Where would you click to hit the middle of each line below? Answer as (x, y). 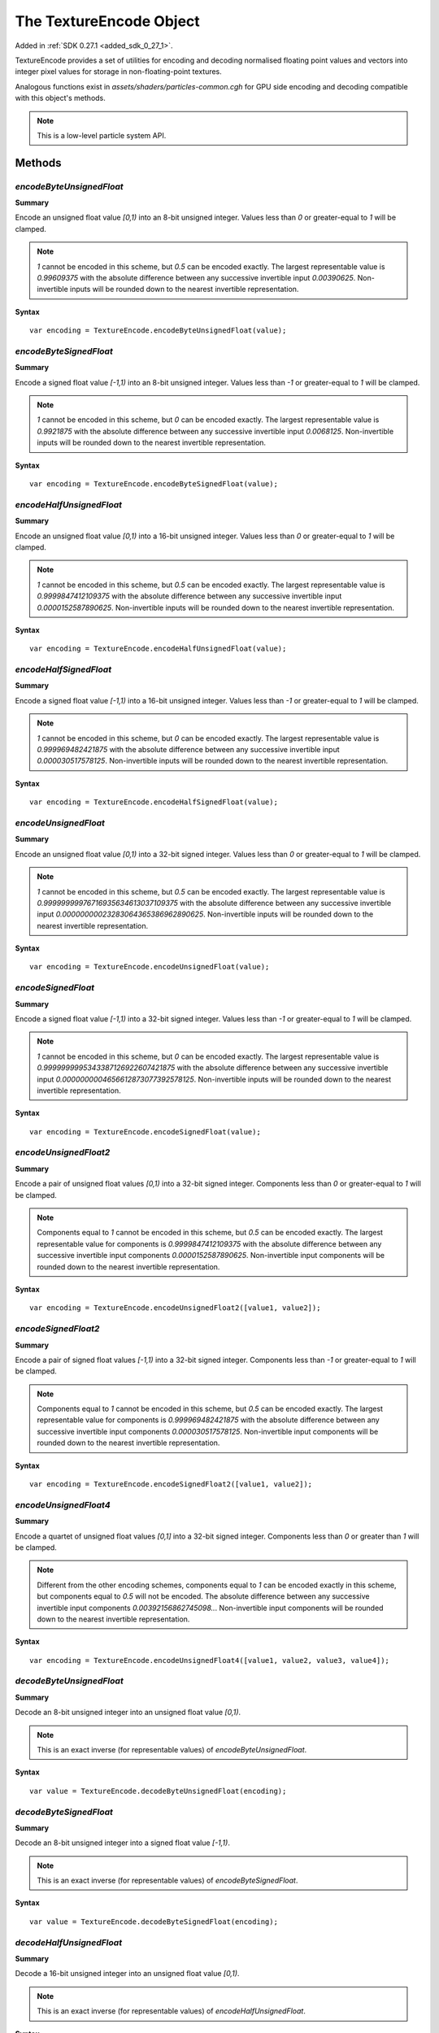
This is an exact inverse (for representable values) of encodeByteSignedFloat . (167, 1881)
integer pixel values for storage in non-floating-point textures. (119, 72)
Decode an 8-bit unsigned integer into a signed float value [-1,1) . (123, 1843)
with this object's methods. (60, 98)
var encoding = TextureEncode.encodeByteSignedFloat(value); (154, 484)
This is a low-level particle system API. (102, 135)
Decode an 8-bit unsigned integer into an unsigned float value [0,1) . (128, 1713)
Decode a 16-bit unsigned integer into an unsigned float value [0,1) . (127, 1974)
